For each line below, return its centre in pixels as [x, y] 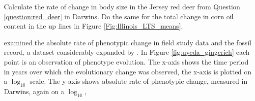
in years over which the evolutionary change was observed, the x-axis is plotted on [128, 71]
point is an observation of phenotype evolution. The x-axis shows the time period [126, 61]
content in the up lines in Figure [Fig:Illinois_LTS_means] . [94, 26]
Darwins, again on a [34, 91]
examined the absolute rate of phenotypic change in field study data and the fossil [128, 42]
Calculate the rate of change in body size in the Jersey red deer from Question [122, 6]
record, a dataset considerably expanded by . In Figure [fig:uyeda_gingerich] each [127, 52]
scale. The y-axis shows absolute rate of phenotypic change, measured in [139, 81]
